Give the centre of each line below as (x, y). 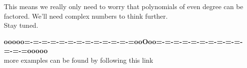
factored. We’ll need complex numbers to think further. (86, 16)
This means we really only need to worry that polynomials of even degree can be (123, 6)
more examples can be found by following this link (79, 60)
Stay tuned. (21, 25)
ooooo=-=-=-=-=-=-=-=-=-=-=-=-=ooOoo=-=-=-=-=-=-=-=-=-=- (123, 41)
